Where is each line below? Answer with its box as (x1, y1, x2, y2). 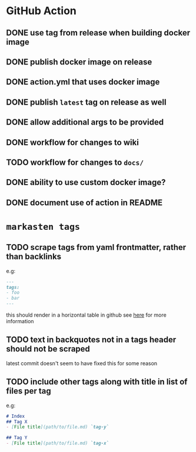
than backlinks (6, 252, 62, 262)
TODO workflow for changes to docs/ (6, 157, 144, 167)
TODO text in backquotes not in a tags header (6, 335, 177, 345)
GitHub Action (6, 4, 77, 18)
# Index (6, 413, 25, 419)
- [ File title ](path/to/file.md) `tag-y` (6, 424, 109, 430)
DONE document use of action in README (6, 197, 163, 207)
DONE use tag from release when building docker (6, 28, 191, 38)
